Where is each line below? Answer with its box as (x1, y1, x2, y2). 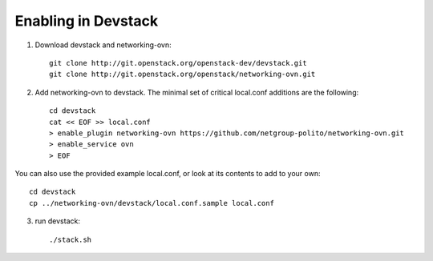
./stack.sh (49, 235, 92, 244)
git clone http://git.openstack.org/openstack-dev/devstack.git (49, 58, 308, 67)
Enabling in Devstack (14, 12, 159, 30)
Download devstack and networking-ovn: (34, 40, 172, 50)
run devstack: (34, 216, 80, 226)
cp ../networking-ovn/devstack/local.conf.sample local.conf (29, 199, 274, 207)
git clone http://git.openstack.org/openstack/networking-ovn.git (49, 70, 316, 79)
